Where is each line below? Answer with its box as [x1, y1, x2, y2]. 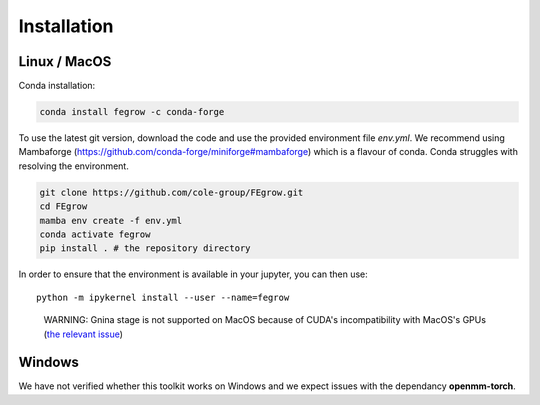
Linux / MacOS [18, 53, 112, 70]
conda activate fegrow [39, 228, 151, 240]
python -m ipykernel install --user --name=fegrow [36, 291, 290, 303]
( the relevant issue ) [43, 328, 124, 340]
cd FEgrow [39, 201, 88, 212]
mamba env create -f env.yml [39, 215, 183, 226]
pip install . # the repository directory [39, 243, 251, 254]
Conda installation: [18, 80, 96, 92]
